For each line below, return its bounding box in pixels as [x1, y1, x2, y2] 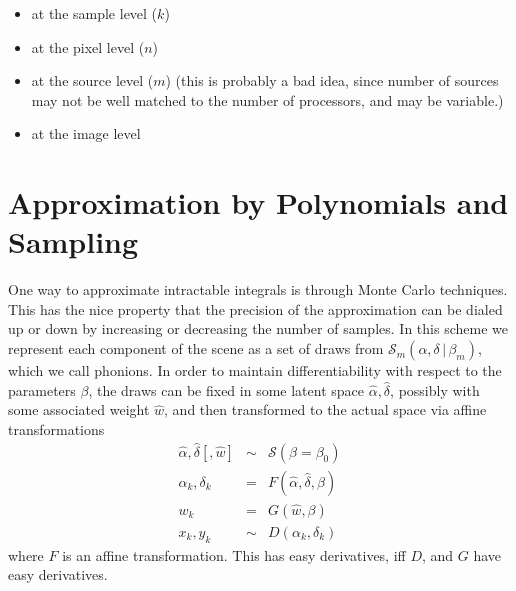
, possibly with [390, 379, 480, 400]
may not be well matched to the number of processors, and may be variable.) [31, 89, 504, 110]
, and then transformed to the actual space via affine [164, 399, 487, 420]
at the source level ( [31, 70, 154, 91]
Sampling [8, 221, 139, 262]
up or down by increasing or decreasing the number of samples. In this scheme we [8, 318, 508, 339]
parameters [8, 379, 76, 400]
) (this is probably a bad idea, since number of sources [165, 70, 499, 91]
